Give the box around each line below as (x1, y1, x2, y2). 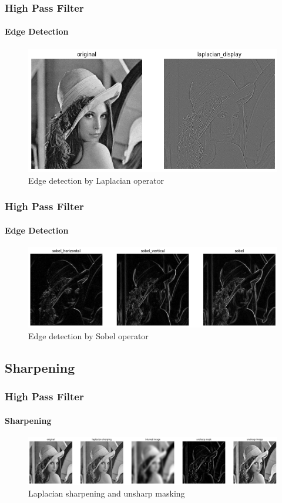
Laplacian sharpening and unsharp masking (28, 487, 185, 499)
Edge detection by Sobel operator (28, 329, 149, 342)
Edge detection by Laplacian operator (28, 174, 164, 186)
